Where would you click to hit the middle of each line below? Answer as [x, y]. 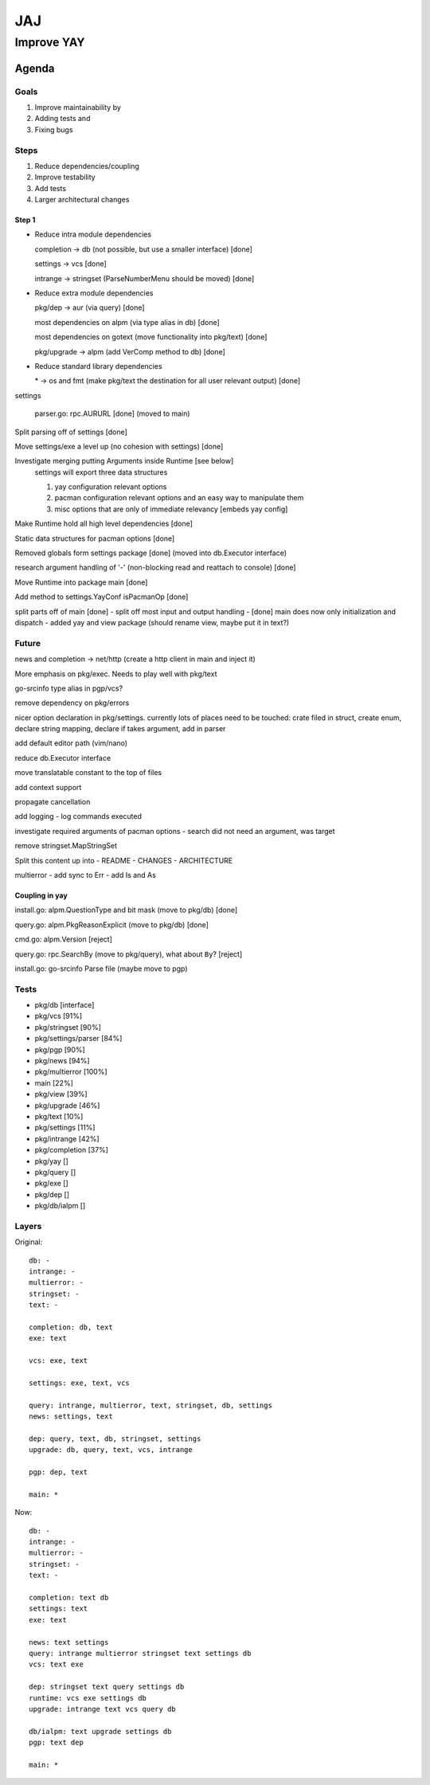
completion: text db [69, 1597]
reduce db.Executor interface [63, 757]
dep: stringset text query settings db [107, 1687]
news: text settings [69, 1642]
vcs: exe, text [59, 1361]
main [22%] [54, 1082]
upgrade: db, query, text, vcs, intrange [111, 1450]
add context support [48, 787]
